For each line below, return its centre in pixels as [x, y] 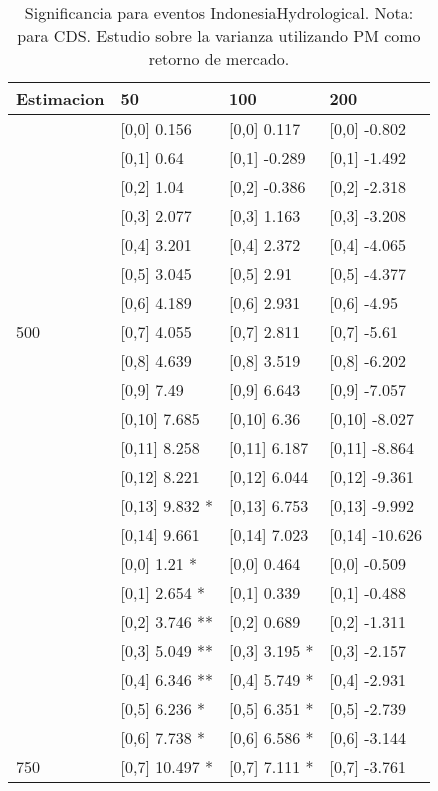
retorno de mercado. [219, 58]
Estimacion [60, 98]
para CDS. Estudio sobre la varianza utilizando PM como [219, 35]
